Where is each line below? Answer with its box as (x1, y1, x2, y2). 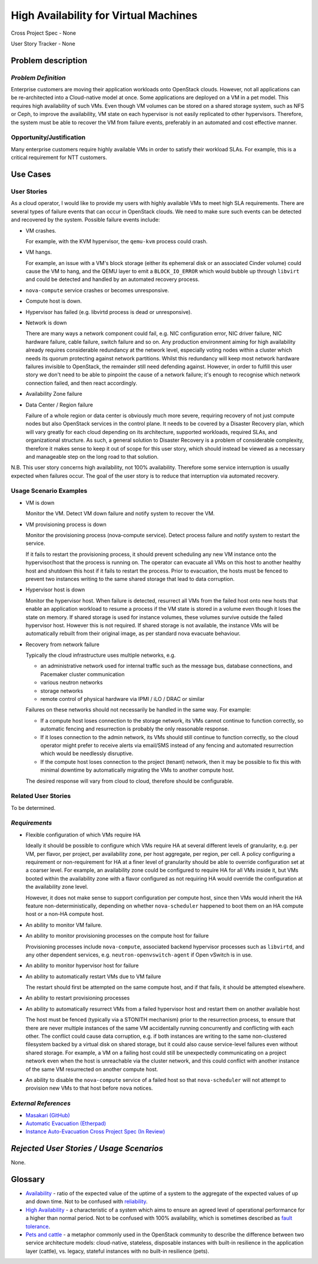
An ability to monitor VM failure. (25, 921, 102, 928)
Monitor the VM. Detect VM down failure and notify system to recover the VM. (25, 510, 215, 517)
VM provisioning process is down (25, 521, 107, 528)
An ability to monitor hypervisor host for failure (25, 962, 139, 969)
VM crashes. (25, 227, 57, 234)
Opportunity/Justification (11, 133, 85, 141)
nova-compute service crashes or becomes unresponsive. (25, 286, 170, 294)
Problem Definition (11, 74, 66, 82)
